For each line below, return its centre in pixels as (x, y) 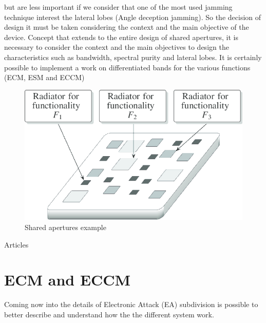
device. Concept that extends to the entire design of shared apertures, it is (121, 37)
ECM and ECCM (68, 280)
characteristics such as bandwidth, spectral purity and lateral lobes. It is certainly (133, 57)
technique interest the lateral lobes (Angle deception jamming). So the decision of (133, 17)
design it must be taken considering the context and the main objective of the (127, 27)
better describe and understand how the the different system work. (109, 314)
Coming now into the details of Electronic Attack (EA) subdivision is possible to (131, 304)
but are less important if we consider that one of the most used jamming (118, 7)
